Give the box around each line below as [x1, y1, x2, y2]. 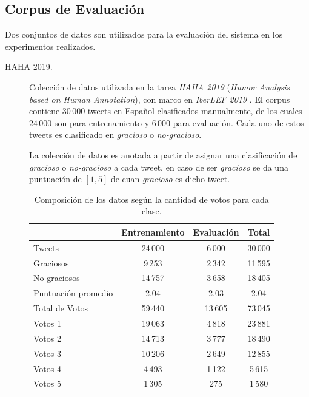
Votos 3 [33, 347, 61, 359]
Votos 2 [33, 331, 61, 344]
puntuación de [29, 172, 82, 185]
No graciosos [33, 271, 80, 284]
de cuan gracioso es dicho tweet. [110, 172, 230, 185]
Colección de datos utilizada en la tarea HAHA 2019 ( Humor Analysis [29, 80, 290, 93]
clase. [142, 205, 162, 217]
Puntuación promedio [33, 287, 113, 299]
